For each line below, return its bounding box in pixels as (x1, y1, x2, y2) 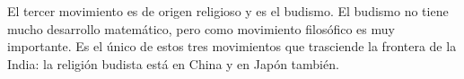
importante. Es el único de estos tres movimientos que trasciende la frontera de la (7, 37, 457, 56)
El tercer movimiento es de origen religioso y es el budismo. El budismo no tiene (7, 2, 449, 20)
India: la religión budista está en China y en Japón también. (7, 54, 339, 73)
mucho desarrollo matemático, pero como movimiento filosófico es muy (7, 19, 395, 38)
